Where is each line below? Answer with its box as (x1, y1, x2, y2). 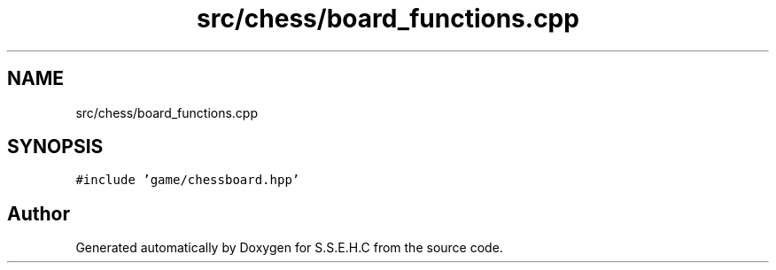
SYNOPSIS (7, 135, 104, 158)
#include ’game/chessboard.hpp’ (75, 173, 300, 188)
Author (7, 202, 70, 225)
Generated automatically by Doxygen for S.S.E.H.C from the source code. (75, 240, 503, 256)
